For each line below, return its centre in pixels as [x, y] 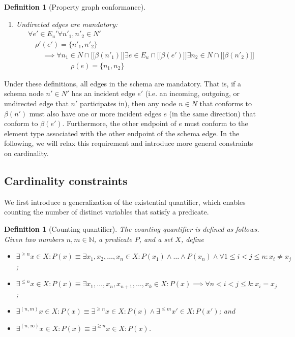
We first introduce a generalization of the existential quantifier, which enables [125, 202]
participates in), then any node [128, 103]
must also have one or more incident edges [95, 113]
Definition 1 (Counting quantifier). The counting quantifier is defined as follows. [132, 228]
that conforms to [226, 103]
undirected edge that [36, 103]
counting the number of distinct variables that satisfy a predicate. [107, 212]
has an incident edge [103, 93]
